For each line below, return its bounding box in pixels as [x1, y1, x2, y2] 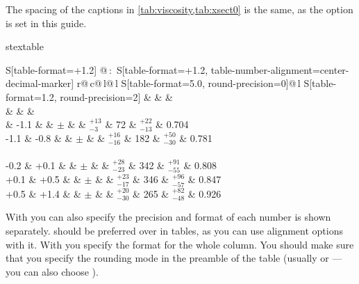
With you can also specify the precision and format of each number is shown [6, 210, 331, 224]
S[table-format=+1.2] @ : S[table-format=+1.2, [6, 62, 208, 77]
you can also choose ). [6, 264, 99, 278]
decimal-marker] [6, 76, 74, 90]
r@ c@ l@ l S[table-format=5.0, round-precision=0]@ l [76, 76, 301, 90]
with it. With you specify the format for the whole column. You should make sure [6, 237, 354, 251]
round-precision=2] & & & [60, 89, 173, 104]
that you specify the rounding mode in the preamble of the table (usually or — [6, 251, 342, 265]
